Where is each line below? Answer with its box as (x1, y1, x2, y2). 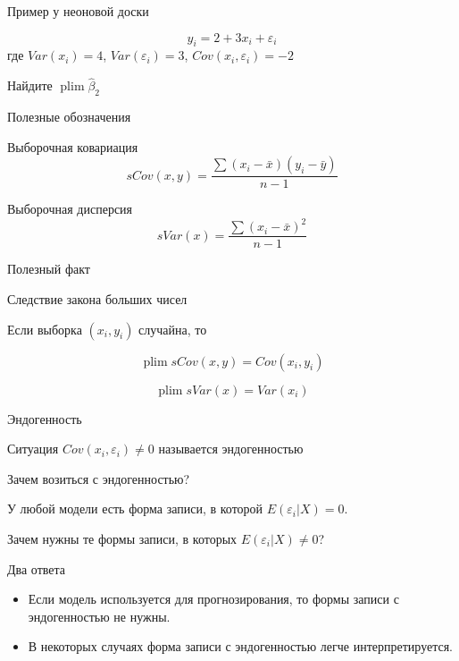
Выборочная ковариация (7, 137, 138, 156)
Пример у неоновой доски (7, 2, 149, 20)
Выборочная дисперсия (7, 199, 133, 218)
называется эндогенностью (158, 439, 304, 458)
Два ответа (7, 559, 66, 578)
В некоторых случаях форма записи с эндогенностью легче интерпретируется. (28, 637, 453, 656)
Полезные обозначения (7, 107, 131, 125)
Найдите (7, 76, 53, 95)
